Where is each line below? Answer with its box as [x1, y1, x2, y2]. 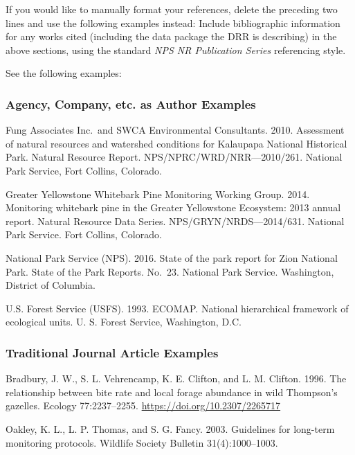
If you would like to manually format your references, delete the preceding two [6, 2, 338, 16]
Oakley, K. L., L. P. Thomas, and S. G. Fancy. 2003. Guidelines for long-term [6, 421, 335, 436]
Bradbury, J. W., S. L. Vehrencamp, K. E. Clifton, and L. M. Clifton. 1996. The [6, 371, 347, 386]
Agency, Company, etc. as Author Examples [6, 95, 256, 112]
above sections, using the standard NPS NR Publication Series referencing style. [6, 42, 346, 57]
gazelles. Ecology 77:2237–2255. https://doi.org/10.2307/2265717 [6, 398, 281, 413]
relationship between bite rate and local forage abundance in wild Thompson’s [6, 384, 338, 399]
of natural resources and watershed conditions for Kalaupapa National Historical [6, 136, 347, 150]
